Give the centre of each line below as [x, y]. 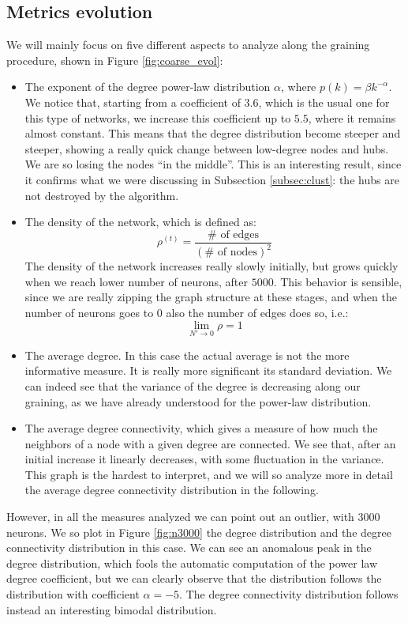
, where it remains [352, 117]
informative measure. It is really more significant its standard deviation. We [208, 370]
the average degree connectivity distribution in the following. [172, 490]
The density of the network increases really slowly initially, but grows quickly [211, 266]
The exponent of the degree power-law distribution [148, 87]
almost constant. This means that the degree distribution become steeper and [213, 133]
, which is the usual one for [324, 102]
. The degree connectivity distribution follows [289, 594]
